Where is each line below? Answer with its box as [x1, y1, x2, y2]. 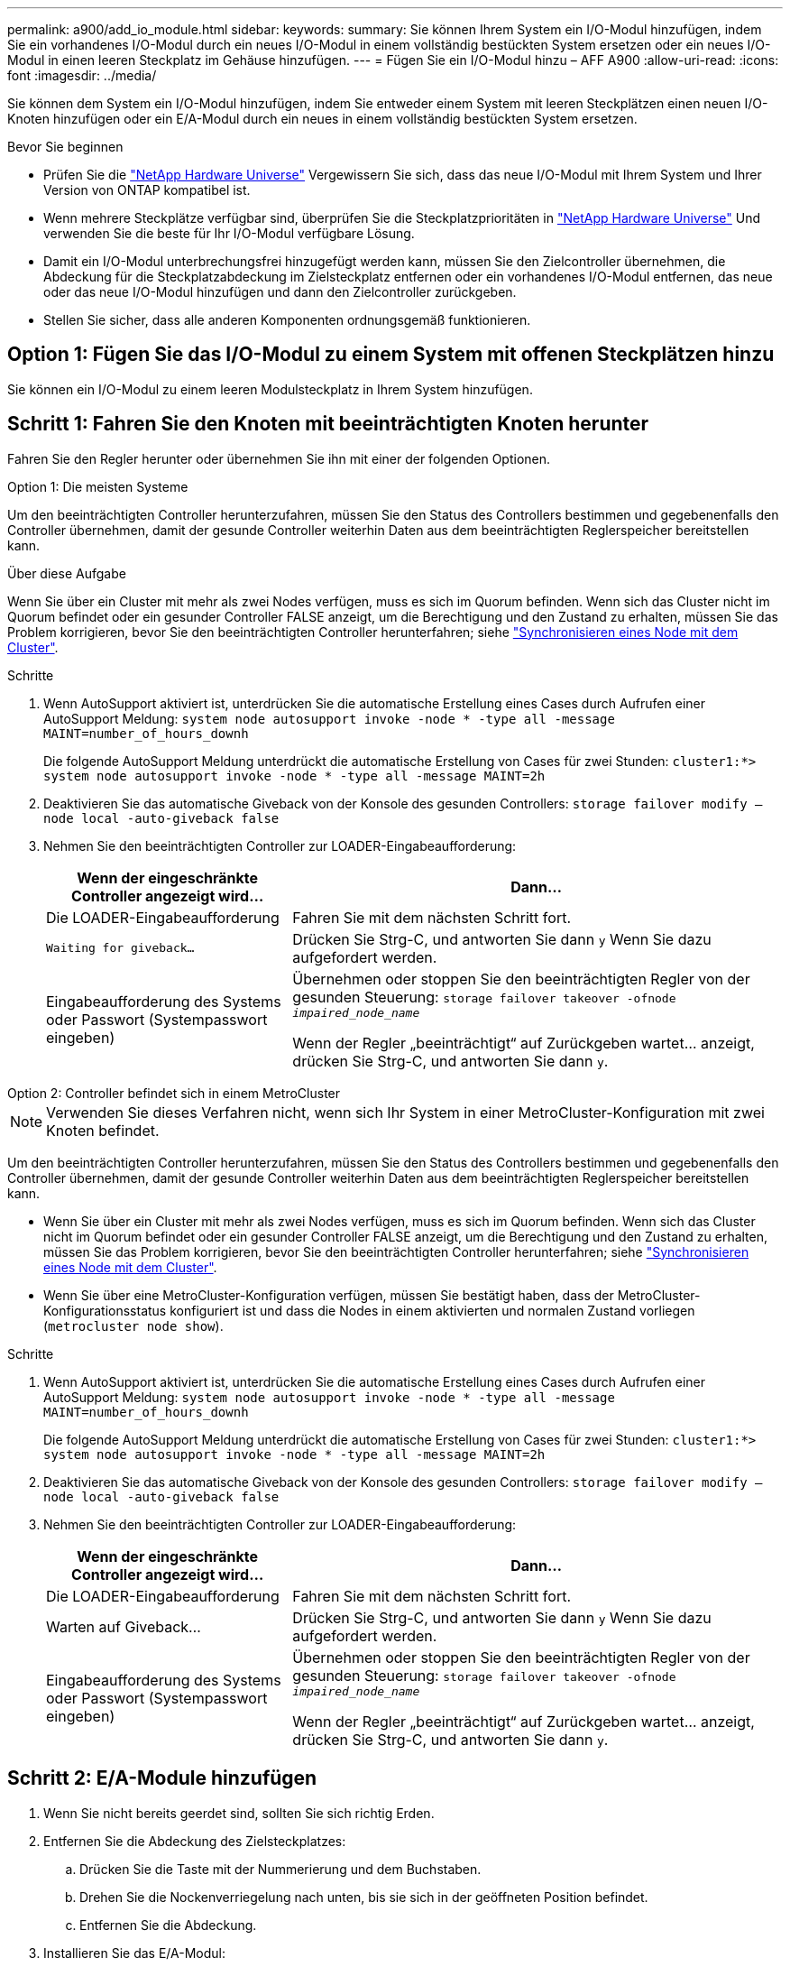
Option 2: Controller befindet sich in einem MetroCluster [7, 1085, 341, 1101]
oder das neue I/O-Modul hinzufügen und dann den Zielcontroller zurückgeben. [43, 284, 517, 300]
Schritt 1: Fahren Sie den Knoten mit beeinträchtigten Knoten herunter [7, 412, 649, 436]
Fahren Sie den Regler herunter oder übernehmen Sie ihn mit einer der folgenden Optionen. [7, 450, 551, 466]
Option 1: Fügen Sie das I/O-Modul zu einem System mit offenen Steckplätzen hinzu [7, 343, 775, 366]
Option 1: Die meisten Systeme [7, 478, 188, 494]
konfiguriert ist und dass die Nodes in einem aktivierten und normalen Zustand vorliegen [170, 1302, 695, 1318]
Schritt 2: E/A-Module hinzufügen [7, 1767, 317, 1790]
